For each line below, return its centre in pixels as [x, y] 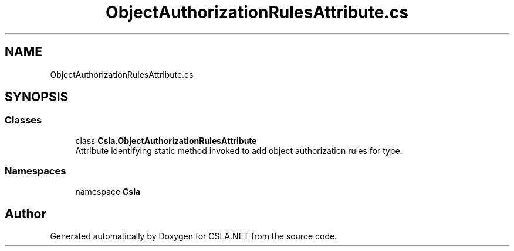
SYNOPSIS [37, 97]
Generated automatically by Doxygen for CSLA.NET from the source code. [194, 236]
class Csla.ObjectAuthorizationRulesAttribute [166, 140]
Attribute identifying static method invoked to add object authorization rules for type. [239, 150]
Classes [23, 120]
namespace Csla [108, 191]
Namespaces [35, 171]
